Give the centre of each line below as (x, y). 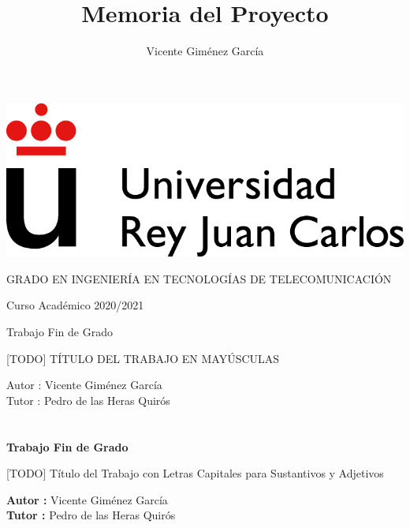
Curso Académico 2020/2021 (75, 305)
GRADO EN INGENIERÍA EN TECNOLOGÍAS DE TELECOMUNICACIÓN (199, 278)
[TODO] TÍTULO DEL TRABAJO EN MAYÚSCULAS (143, 358)
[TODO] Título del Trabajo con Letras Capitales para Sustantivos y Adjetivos (195, 473)
